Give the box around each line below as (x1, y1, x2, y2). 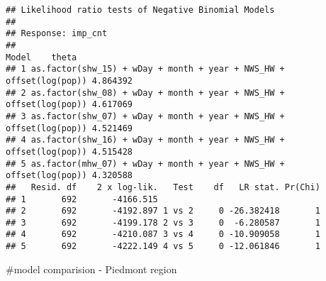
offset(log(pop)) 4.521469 (6, 123, 133, 133)
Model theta (6, 52, 77, 62)
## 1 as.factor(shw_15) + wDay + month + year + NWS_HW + (6, 64, 285, 75)
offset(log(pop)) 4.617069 (6, 99, 133, 110)
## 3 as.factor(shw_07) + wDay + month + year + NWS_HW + (6, 111, 285, 121)
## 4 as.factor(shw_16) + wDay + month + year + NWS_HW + (6, 135, 285, 145)
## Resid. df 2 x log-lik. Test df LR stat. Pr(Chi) (6, 182, 320, 192)
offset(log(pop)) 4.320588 (6, 170, 133, 181)
